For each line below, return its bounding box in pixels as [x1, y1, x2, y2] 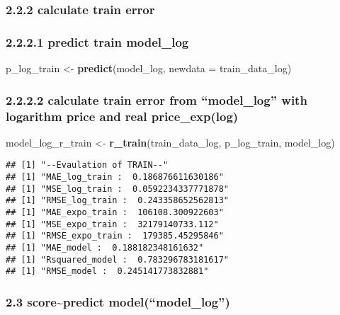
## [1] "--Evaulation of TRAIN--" [6, 160, 169, 171]
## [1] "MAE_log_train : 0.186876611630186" [6, 172, 224, 183]
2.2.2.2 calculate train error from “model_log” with [6, 91, 307, 108]
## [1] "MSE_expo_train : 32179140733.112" [6, 219, 219, 229]
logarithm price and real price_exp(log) [6, 107, 239, 125]
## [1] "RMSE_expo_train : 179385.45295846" [6, 231, 224, 241]
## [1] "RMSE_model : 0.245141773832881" [6, 266, 209, 277]
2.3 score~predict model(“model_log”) [6, 292, 230, 310]
